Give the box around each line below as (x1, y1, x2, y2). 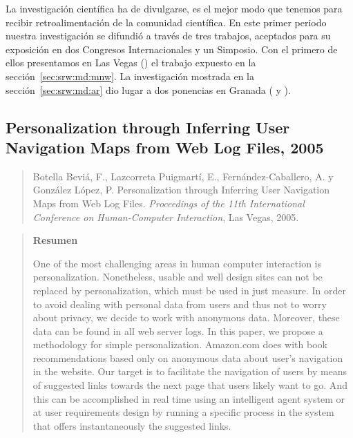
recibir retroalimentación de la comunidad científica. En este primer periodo (6, 15, 327, 29)
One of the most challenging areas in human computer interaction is (32, 256, 322, 270)
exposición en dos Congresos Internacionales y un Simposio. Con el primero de (6, 41, 338, 56)
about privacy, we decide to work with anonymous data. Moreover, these (32, 310, 340, 325)
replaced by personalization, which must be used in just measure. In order (32, 283, 347, 297)
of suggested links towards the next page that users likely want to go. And (32, 378, 347, 392)
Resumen (32, 233, 78, 247)
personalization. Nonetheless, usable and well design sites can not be (32, 269, 323, 284)
